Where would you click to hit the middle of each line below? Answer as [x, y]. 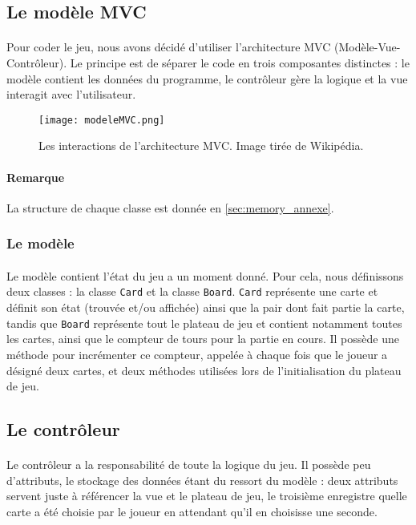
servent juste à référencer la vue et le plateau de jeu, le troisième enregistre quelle [207, 496]
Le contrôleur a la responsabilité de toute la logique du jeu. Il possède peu [189, 464]
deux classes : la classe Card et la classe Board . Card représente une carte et [192, 291]
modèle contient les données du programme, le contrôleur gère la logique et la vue [207, 78]
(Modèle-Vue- [367, 47]
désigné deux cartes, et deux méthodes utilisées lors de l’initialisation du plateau [204, 370]
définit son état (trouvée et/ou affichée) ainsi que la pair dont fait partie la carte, [206, 307]
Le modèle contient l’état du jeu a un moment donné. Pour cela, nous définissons [205, 275]
